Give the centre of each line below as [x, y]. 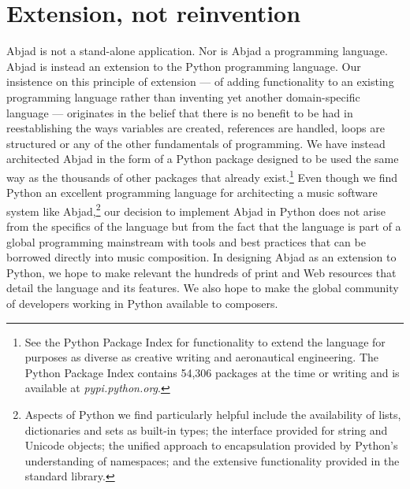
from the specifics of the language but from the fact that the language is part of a [204, 226]
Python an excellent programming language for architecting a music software [192, 193]
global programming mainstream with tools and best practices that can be [186, 241]
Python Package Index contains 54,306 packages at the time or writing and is [212, 372]
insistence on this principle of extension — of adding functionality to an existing [200, 81]
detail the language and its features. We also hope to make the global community [203, 288]
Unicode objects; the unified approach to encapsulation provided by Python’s [211, 445]
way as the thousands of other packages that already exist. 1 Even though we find [202, 176]
